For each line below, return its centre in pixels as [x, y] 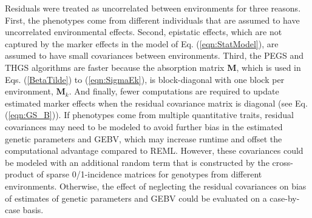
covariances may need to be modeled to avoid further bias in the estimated [144, 126]
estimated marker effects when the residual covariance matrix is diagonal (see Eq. [156, 103]
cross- [283, 162]
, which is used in [269, 67]
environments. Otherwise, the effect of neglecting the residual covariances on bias [156, 186]
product [19, 174]
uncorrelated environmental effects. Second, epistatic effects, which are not [144, 32]
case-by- [285, 198]
